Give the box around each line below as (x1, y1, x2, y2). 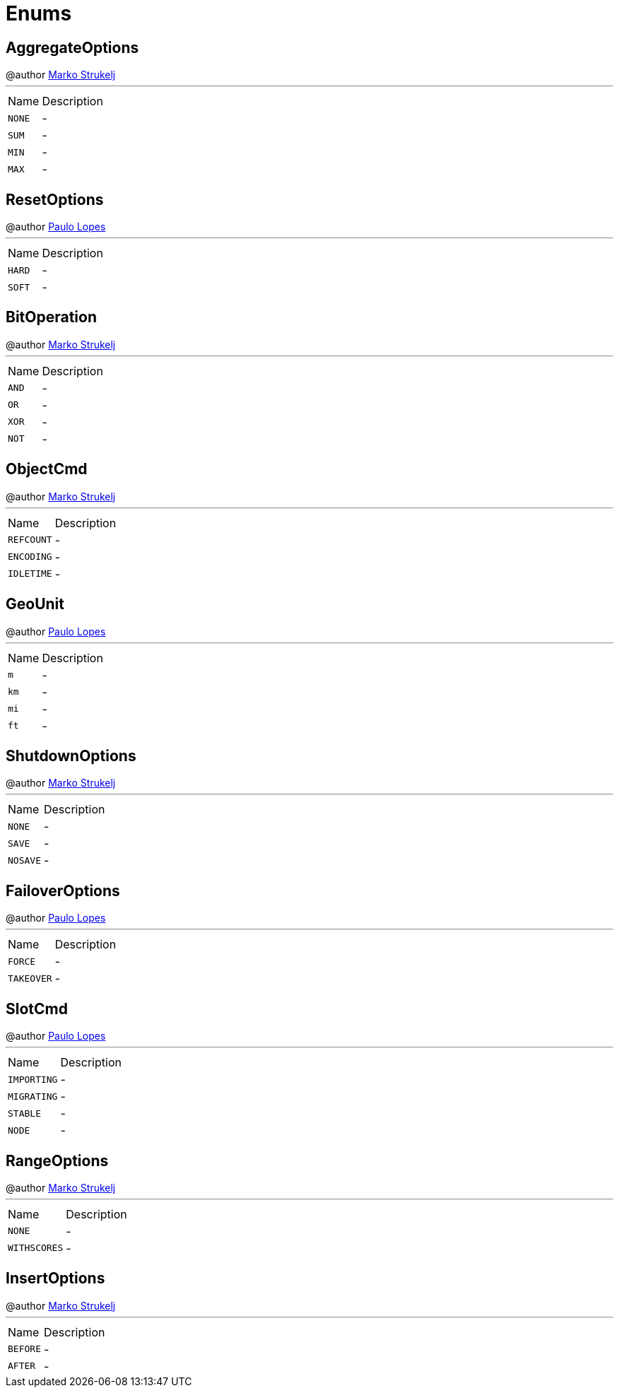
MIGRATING (8, 1091, 58, 1102)
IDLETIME (8, 568, 52, 580)
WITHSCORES (8, 1242, 64, 1254)
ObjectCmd (6, 460, 88, 478)
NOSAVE (8, 854, 41, 866)
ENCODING (8, 551, 52, 563)
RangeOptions (6, 1151, 109, 1170)
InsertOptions (6, 1269, 105, 1288)
